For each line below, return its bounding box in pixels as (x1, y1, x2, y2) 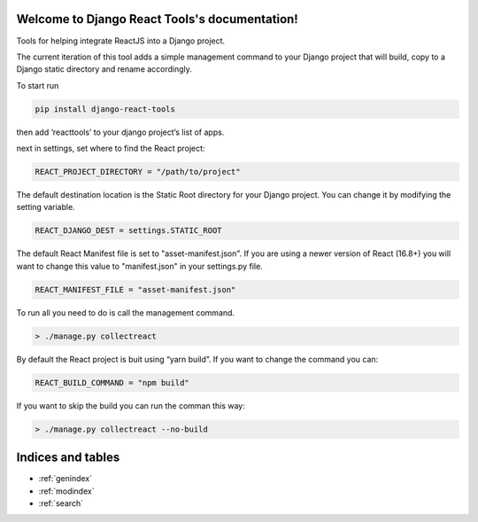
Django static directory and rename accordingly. (16, 64, 192, 74)
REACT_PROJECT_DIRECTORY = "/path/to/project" (35, 167, 241, 177)
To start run (16, 80, 59, 90)
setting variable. (16, 202, 75, 213)
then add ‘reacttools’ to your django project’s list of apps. (16, 127, 225, 137)
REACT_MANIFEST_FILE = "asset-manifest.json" (35, 284, 236, 294)
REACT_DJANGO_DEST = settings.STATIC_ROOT (35, 226, 222, 236)
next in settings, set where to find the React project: (16, 143, 205, 154)
